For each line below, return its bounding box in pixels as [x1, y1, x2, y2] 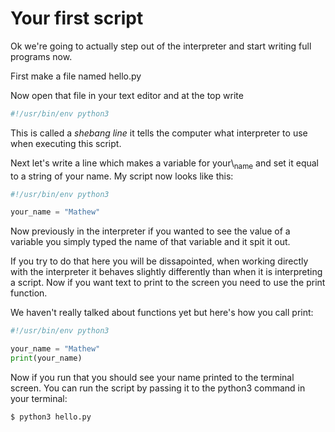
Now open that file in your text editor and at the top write [10, 89, 244, 101]
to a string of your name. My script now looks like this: [10, 170, 234, 182]
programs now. [10, 50, 73, 62]
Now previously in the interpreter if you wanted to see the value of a [10, 225, 291, 237]
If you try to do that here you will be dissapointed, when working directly [10, 255, 309, 267]
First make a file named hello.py [10, 70, 142, 82]
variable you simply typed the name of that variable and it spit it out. [10, 236, 291, 248]
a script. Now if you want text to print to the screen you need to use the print [10, 277, 326, 289]
